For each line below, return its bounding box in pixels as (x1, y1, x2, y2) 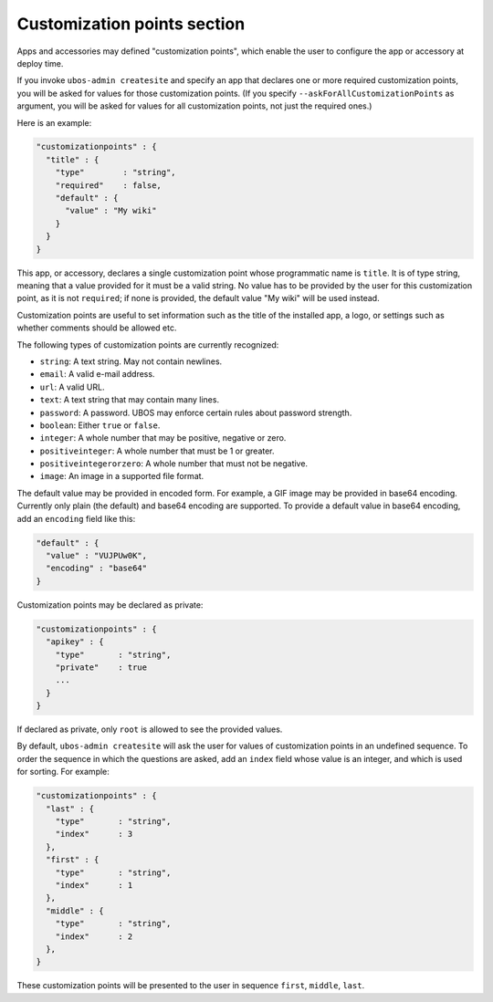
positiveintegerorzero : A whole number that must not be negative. (39, 458, 309, 469)
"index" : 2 (55, 931, 133, 942)
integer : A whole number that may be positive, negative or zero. (39, 433, 287, 444)
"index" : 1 (55, 880, 133, 890)
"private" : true (55, 662, 148, 673)
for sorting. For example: (16, 767, 110, 778)
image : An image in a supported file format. (39, 471, 205, 482)
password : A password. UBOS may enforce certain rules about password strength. (39, 407, 352, 418)
